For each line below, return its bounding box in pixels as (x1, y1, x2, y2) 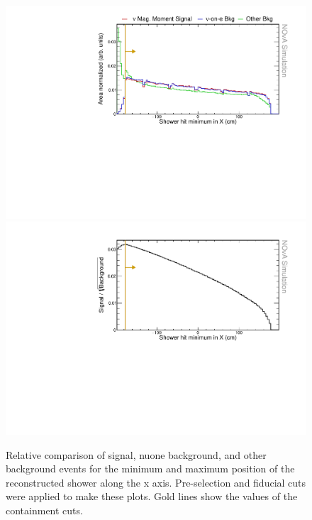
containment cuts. (6, 502, 83, 517)
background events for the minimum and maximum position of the (6, 461, 295, 476)
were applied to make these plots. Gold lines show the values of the (6, 489, 298, 504)
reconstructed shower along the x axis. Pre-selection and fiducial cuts (6, 475, 306, 489)
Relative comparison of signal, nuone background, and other (6, 447, 267, 462)
